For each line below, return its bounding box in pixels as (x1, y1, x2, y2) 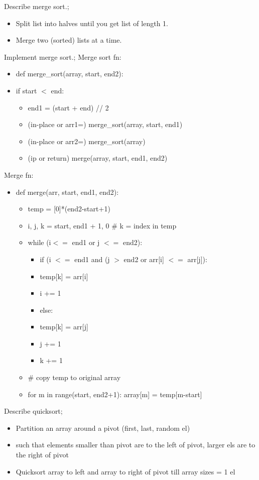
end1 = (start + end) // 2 (28, 102, 109, 112)
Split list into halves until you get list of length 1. (16, 18, 168, 28)
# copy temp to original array (28, 372, 121, 383)
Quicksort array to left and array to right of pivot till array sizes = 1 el (16, 466, 235, 476)
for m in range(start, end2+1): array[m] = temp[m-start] (28, 389, 202, 399)
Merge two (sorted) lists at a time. (16, 35, 122, 45)
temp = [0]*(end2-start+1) (28, 203, 110, 214)
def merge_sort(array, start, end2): (16, 68, 123, 79)
